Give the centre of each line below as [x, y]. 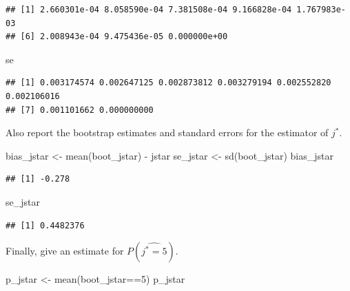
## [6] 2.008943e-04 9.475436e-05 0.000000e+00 [117, 37]
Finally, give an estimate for [65, 251]
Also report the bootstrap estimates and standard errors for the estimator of [167, 132]
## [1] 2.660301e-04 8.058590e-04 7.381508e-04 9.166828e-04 [149, 10]
